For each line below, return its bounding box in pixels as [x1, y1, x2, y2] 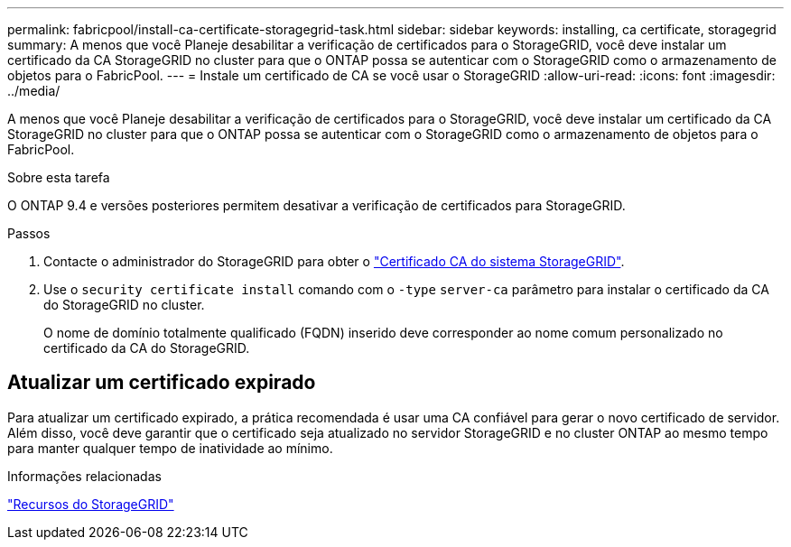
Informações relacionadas [7, 468, 162, 484]
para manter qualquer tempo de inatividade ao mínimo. [7, 440, 333, 456]
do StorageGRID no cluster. [43, 297, 205, 312]
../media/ [7, 83, 60, 98]
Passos [7, 226, 51, 241]
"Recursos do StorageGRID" [7, 496, 174, 512]
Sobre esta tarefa [7, 170, 110, 185]
